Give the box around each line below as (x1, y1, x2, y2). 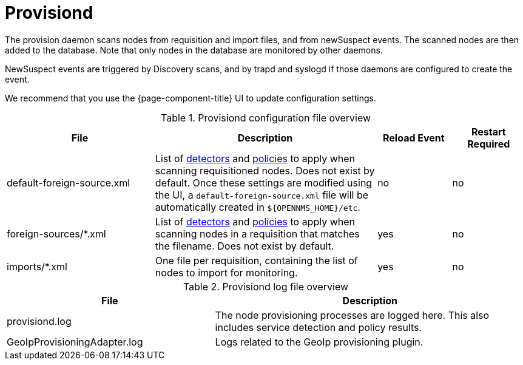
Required (467, 137, 510, 150)
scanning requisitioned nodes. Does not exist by (155, 164, 375, 177)
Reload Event (382, 131, 445, 144)
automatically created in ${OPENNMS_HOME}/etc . (155, 200, 360, 213)
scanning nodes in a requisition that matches (155, 227, 360, 240)
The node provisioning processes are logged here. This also (215, 309, 490, 321)
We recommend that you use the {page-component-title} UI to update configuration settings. (5, 92, 376, 103)
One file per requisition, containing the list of (155, 254, 358, 267)
